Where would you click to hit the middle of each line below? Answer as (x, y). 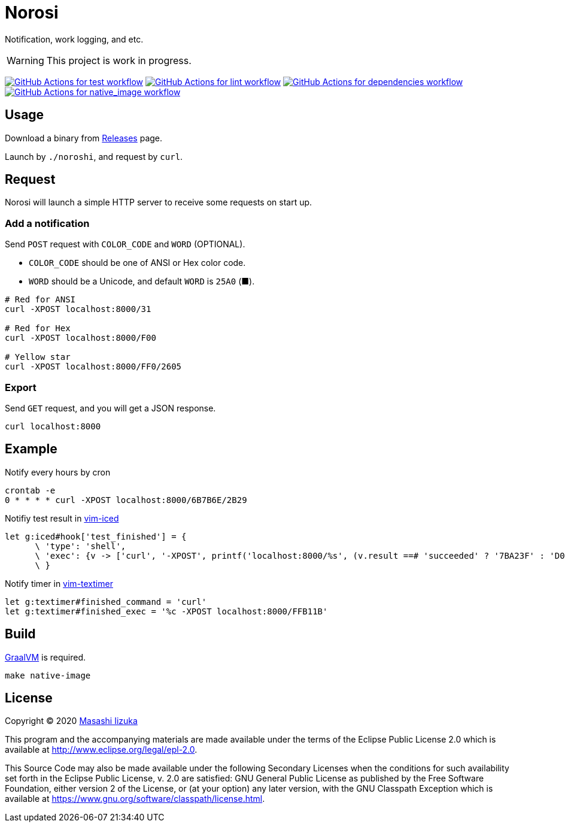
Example (31, 449)
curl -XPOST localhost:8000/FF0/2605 (93, 367)
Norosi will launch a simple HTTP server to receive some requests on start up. (159, 202)
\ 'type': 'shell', (81, 546)
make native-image (48, 675)
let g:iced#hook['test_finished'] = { (96, 536)
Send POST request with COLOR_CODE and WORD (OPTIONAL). (125, 244)
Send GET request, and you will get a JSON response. (110, 408)
